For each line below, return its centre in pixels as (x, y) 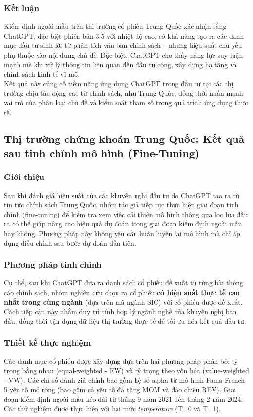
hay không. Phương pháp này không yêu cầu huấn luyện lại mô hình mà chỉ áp (122, 233)
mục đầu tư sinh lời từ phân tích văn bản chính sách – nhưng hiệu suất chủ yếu (123, 45)
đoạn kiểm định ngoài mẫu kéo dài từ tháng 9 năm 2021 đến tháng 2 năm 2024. (124, 399)
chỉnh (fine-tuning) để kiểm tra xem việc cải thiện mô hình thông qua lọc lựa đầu (126, 214)
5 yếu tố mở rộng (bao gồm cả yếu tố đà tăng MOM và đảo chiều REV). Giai (120, 389)
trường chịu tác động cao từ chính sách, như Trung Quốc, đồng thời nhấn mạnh (124, 93)
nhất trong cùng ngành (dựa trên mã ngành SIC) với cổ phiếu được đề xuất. (123, 302)
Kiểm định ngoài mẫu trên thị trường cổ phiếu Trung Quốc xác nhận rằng (115, 26)
